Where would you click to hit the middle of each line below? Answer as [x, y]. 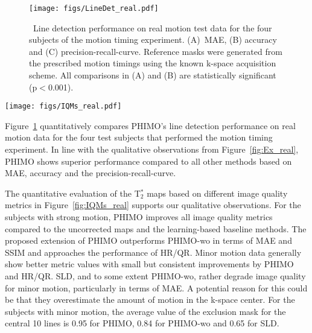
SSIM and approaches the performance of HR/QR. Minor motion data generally [153, 252]
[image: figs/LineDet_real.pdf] [94, 8]
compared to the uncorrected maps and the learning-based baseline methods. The [156, 228]
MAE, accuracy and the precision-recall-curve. [91, 173]
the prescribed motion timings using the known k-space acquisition [153, 63]
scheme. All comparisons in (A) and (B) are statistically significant [153, 75]
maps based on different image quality [217, 193]
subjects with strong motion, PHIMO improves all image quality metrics [139, 217]
